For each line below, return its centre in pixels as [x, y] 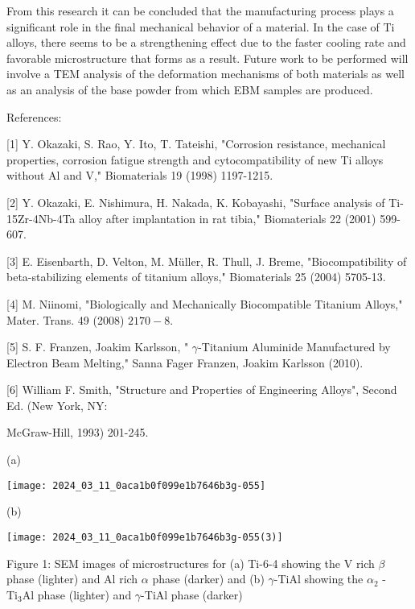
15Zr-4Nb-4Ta [41, 218]
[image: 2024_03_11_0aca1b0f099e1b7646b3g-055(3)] [145, 537]
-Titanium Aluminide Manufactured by [294, 347]
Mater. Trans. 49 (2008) [66, 319]
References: [34, 116]
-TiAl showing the [318, 579]
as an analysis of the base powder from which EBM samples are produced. [190, 89]
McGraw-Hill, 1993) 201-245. [78, 432]
